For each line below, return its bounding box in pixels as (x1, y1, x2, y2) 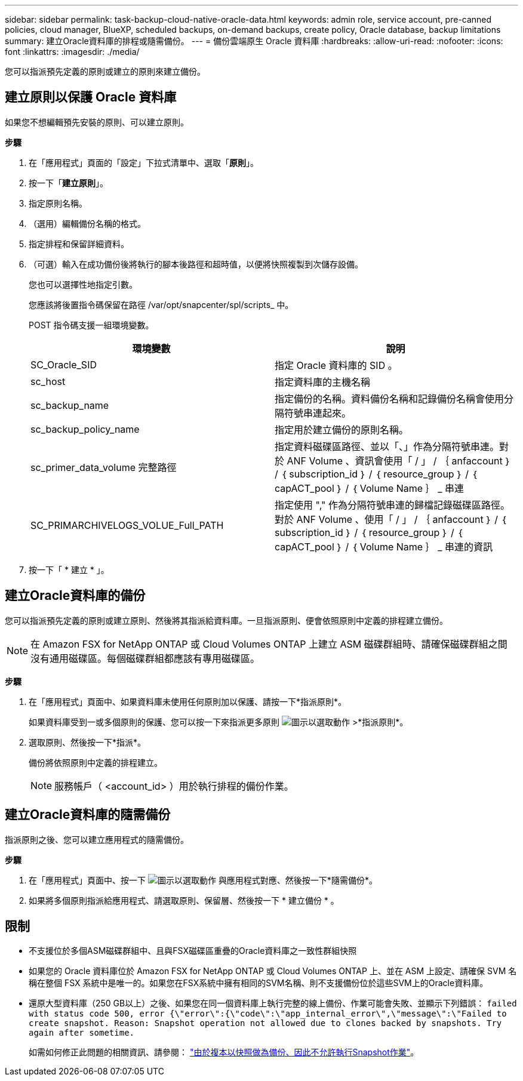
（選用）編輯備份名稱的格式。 (29, 218, 146, 229)
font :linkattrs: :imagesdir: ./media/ (5, 47, 140, 57)
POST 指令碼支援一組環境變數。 (29, 319, 154, 330)
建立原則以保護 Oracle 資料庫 (5, 90, 177, 105)
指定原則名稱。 (29, 198, 87, 208)
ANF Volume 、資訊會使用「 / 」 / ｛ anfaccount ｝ (287, 454, 511, 467)
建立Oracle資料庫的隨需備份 (5, 807, 171, 823)
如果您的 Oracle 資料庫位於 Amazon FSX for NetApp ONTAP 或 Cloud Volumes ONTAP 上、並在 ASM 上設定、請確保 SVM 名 (29, 966, 517, 977)
